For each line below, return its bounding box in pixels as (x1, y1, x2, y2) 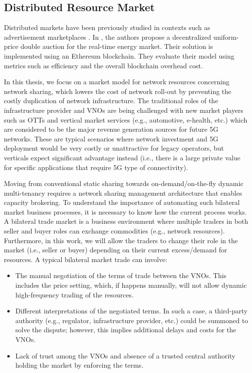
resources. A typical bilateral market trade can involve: (4, 254, 168, 264)
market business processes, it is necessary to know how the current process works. (4, 206, 247, 217)
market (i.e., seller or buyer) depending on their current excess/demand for (4, 245, 227, 255)
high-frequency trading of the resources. (15, 289, 134, 299)
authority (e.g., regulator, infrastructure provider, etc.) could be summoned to (15, 315, 248, 325)
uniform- (213, 31, 239, 42)
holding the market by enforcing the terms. (15, 360, 144, 370)
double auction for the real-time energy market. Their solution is (20, 41, 213, 51)
